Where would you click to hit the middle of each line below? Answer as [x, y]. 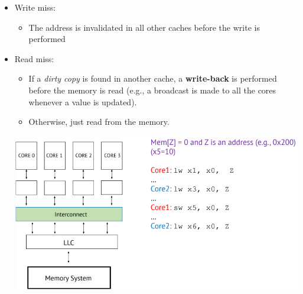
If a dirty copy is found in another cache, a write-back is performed [153, 78]
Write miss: [35, 7]
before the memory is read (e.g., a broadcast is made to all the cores [152, 90]
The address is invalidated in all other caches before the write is [144, 27]
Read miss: [34, 58]
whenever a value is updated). [83, 101]
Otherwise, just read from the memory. [99, 122]
